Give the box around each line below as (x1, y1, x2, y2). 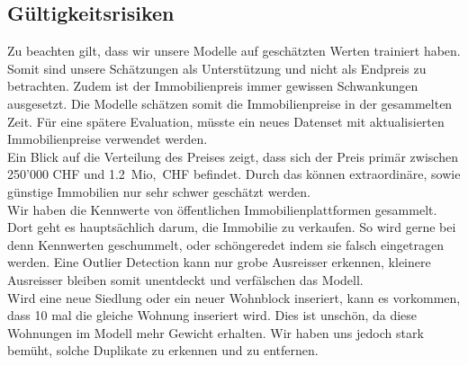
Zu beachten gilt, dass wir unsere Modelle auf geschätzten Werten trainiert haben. (7, 41, 461, 60)
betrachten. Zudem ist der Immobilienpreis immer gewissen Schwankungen (7, 76, 418, 95)
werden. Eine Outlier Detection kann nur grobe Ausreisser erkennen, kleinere (7, 253, 431, 272)
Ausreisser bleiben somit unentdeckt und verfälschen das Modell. (7, 270, 364, 289)
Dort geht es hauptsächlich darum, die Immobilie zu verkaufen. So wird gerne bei (7, 218, 456, 236)
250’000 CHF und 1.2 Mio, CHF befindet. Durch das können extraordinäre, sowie (7, 165, 461, 183)
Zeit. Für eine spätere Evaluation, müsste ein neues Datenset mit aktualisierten (7, 111, 445, 130)
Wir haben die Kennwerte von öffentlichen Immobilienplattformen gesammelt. (7, 200, 437, 218)
